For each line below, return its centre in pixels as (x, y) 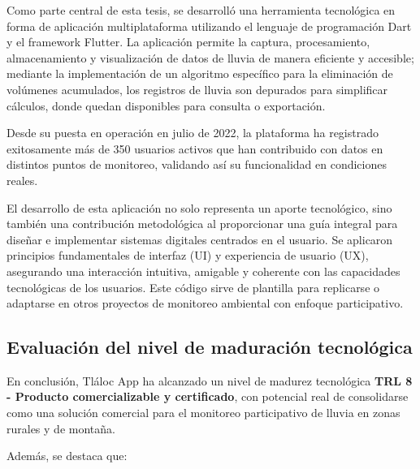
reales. (22, 180)
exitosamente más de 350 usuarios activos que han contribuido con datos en (195, 148)
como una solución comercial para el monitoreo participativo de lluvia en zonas (204, 413)
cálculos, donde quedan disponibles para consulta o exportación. (166, 105)
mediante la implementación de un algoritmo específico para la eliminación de (200, 73)
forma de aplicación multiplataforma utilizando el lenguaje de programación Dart (209, 26)
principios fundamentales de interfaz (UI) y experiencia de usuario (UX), (188, 255)
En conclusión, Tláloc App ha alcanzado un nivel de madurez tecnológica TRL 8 (210, 380)
